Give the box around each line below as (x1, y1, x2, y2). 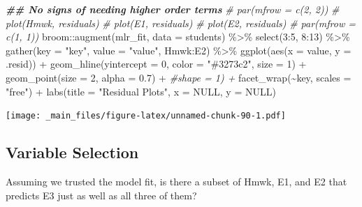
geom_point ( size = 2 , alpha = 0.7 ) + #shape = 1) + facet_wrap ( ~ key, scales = (6, 70, 352, 84)
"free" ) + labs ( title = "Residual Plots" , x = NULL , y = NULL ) (6, 84, 276, 98)
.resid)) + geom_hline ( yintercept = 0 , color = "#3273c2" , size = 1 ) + (6, 56, 307, 71)
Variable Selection (6, 141, 139, 163)
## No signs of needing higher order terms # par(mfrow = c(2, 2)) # (6, 2, 340, 16)
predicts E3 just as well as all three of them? (6, 187, 197, 202)
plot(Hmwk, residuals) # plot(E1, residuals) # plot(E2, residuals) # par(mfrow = (6, 15, 356, 30)
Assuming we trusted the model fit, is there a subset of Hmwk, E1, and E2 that (6, 174, 347, 189)
